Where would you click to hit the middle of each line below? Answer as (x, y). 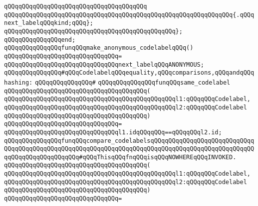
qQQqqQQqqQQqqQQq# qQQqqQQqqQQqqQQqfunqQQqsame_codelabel (132, 82)
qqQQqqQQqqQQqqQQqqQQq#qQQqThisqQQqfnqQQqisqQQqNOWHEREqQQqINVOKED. (120, 157)
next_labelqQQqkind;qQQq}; (49, 23)
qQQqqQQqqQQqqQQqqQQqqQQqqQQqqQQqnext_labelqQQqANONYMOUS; (104, 64)
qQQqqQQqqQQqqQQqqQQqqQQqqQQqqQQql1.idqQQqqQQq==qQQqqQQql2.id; (113, 132)
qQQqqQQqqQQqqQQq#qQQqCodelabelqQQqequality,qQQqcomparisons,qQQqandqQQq (129, 73)
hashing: (18, 82)
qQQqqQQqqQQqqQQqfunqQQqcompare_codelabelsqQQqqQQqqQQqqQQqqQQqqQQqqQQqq (129, 141)
